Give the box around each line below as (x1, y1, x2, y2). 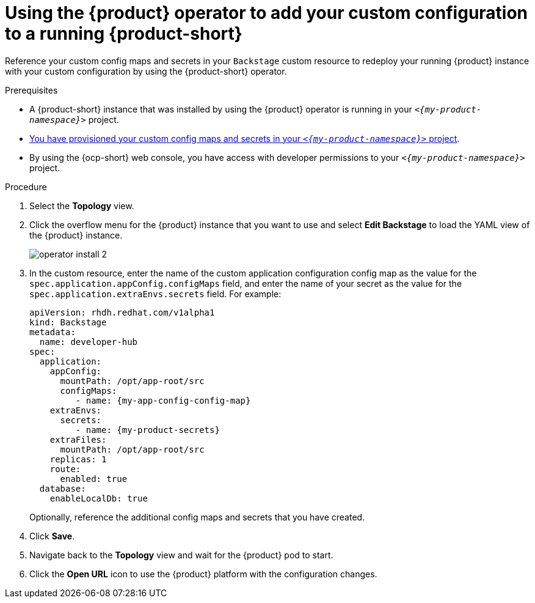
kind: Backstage (29, 317, 107, 327)
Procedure (5, 181, 47, 192)
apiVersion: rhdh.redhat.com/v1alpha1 (29, 307, 215, 317)
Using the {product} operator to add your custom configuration (5, 2, 528, 23)
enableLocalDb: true (49, 493, 148, 503)
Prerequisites (5, 84, 58, 95)
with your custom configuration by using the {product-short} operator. (5, 65, 287, 76)
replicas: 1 (49, 454, 107, 464)
